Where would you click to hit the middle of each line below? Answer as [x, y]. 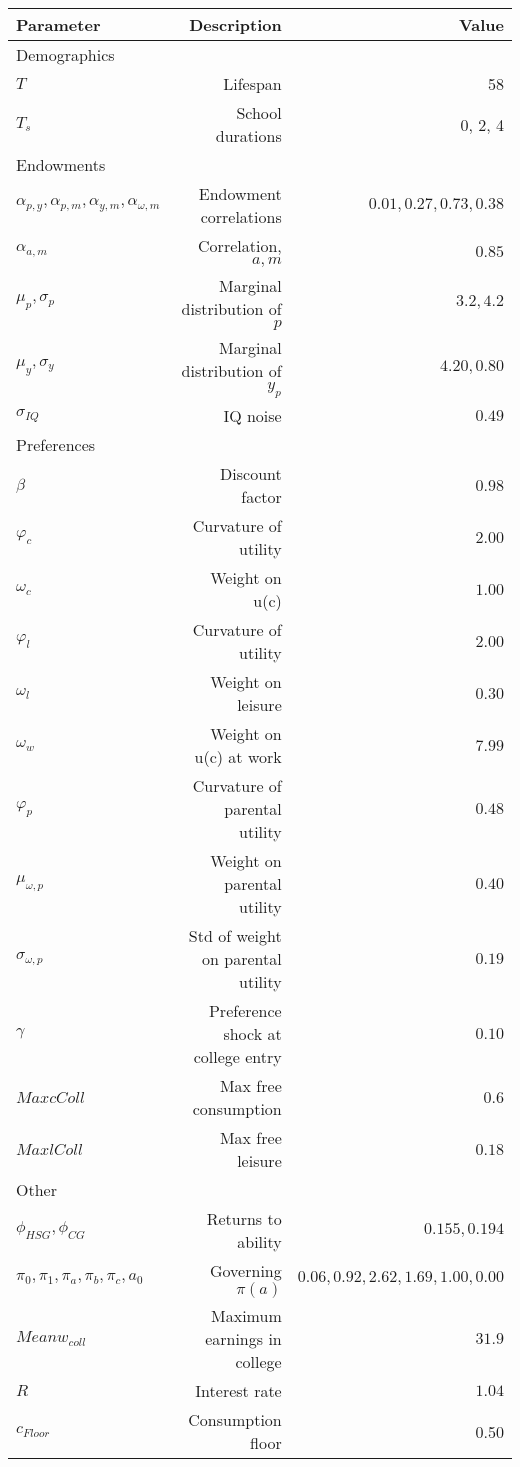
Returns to [244, 1219]
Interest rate [238, 1391]
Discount [251, 474]
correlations [241, 216]
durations [248, 135]
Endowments [61, 164]
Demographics [65, 54]
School [259, 112]
